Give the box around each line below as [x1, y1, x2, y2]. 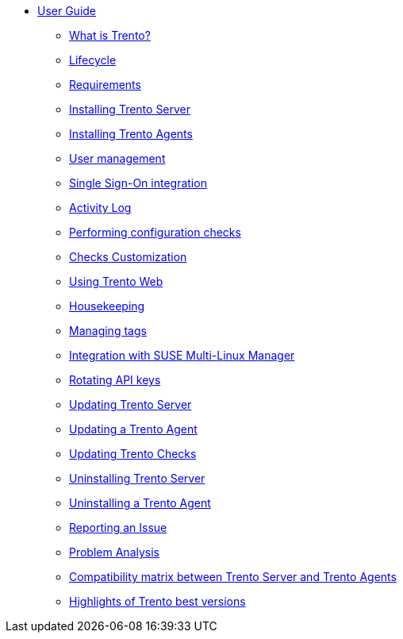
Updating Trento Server [69, 398, 192, 411]
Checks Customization [69, 250, 187, 264]
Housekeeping [69, 299, 145, 313]
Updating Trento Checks [69, 447, 197, 460]
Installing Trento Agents [69, 127, 193, 141]
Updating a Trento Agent [69, 422, 198, 436]
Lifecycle [69, 53, 117, 67]
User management [69, 152, 166, 165]
